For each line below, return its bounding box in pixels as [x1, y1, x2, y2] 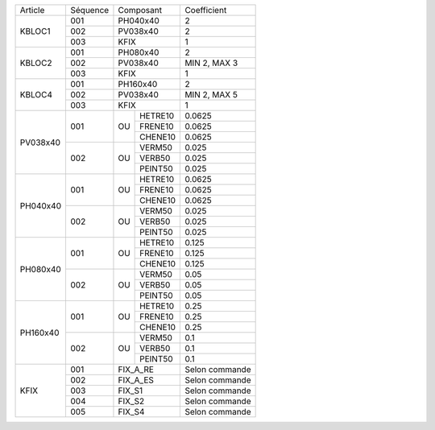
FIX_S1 [118, 385, 143, 396]
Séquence [70, 5, 110, 15]
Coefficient [184, 5, 227, 15]
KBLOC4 [19, 89, 52, 100]
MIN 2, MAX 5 [184, 89, 238, 100]
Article [19, 5, 45, 15]
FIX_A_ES [118, 374, 155, 386]
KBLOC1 [19, 26, 51, 36]
